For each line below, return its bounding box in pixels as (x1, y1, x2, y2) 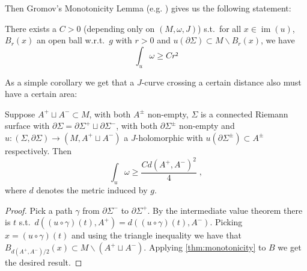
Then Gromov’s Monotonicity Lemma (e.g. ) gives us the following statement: (5, 2, 291, 14)
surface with (5, 119, 50, 132)
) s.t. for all (198, 22, 242, 34)
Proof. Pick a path (5, 204, 73, 216)
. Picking (210, 216, 243, 228)
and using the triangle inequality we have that (71, 229, 242, 241)
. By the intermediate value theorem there (147, 204, 303, 216)
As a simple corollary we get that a (5, 75, 135, 88)
